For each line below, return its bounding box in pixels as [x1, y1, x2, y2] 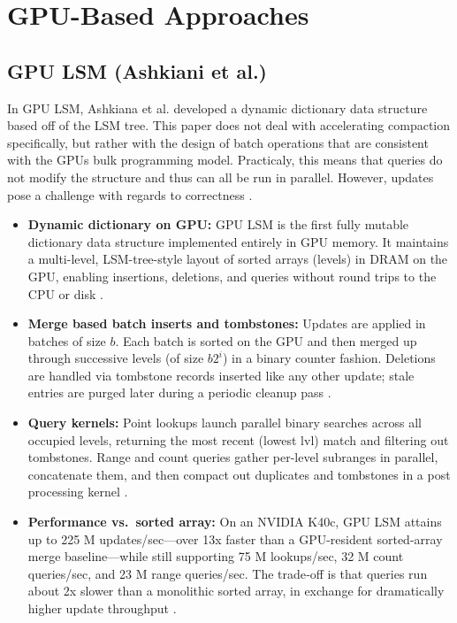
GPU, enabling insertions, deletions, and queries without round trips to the [27, 266, 437, 285]
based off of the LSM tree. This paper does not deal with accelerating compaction [7, 116, 451, 135]
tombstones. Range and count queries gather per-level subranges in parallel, [27, 448, 438, 466]
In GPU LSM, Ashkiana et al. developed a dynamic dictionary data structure [7, 98, 428, 117]
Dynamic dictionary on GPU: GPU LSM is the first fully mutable [27, 215, 409, 234]
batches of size [27, 331, 106, 350]
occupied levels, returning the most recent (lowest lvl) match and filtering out [27, 430, 449, 449]
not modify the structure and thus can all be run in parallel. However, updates [7, 167, 434, 186]
